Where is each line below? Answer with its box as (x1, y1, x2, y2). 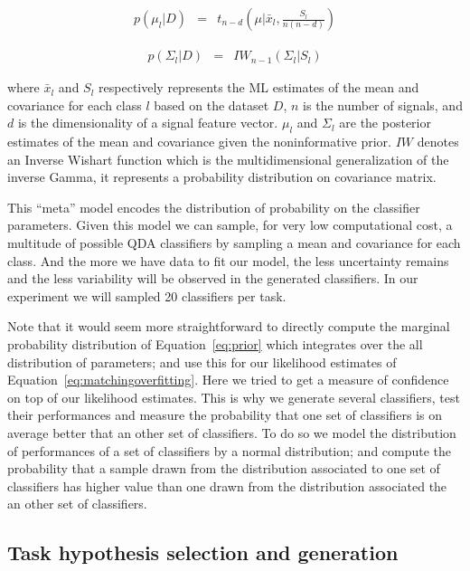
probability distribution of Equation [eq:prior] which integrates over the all (7, 334, 423, 353)
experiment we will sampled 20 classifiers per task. (7, 286, 287, 305)
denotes (417, 132, 459, 151)
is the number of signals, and (303, 95, 463, 114)
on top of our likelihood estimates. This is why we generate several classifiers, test (7, 387, 460, 406)
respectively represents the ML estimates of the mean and (99, 78, 419, 97)
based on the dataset (154, 95, 269, 114)
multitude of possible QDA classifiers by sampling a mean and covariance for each (7, 233, 461, 252)
